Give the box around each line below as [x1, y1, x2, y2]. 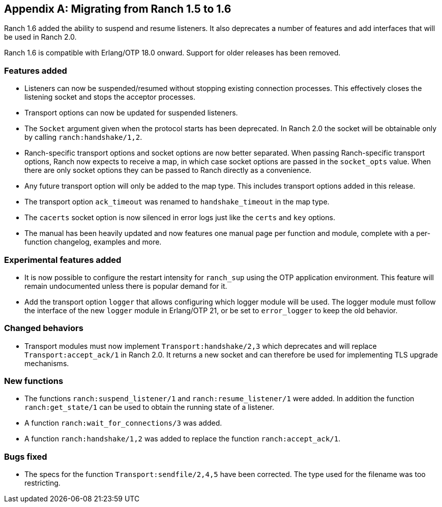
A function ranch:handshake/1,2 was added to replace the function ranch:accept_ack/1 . [24, 434, 341, 443]
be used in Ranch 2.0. [4, 33, 77, 42]
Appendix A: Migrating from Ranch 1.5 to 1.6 [4, 3, 231, 15]
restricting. [24, 479, 61, 488]
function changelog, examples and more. [24, 237, 162, 247]
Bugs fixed [4, 451, 47, 462]
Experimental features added [4, 254, 122, 265]
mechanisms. [24, 359, 69, 368]
